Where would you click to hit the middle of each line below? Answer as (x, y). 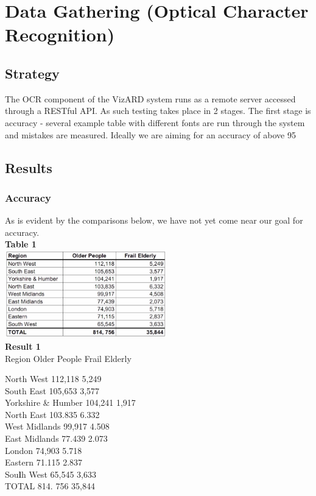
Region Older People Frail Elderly (68, 358)
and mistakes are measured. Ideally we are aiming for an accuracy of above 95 (150, 134)
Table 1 (21, 244)
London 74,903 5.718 (44, 450)
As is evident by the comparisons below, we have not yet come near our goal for (154, 220)
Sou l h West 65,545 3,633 (51, 474)
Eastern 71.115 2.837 (44, 462)
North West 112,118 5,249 (53, 379)
